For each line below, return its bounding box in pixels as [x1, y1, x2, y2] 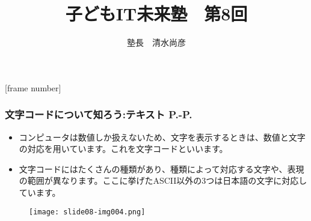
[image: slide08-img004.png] [29, 207, 146, 216]
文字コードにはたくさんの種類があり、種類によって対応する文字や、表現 [19, 162, 304, 175]
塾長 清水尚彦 [127, 36, 186, 49]
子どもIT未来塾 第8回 [65, 1, 248, 26]
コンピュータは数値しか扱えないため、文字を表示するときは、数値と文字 [19, 130, 306, 143]
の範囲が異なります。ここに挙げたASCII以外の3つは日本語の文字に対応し [19, 174, 307, 187]
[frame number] [5, 81, 61, 94]
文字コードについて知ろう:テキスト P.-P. [5, 107, 192, 122]
